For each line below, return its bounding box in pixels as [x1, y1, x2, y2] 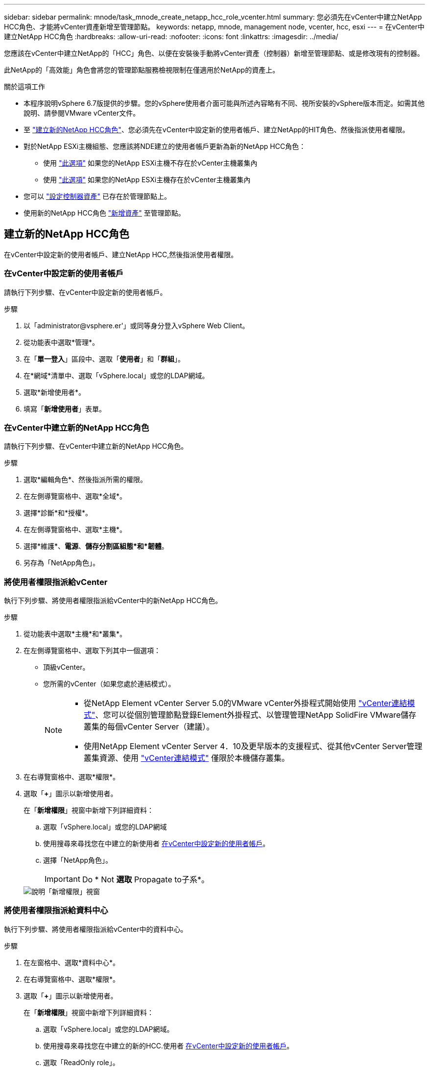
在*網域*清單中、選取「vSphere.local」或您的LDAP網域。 [24, 371, 209, 380]
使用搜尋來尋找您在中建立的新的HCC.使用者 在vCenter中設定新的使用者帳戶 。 [43, 1041, 294, 1050]
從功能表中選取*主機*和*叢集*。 [24, 630, 127, 638]
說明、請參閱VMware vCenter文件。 [24, 109, 140, 117]
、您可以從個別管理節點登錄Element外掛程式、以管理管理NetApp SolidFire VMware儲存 [95, 710, 417, 720]
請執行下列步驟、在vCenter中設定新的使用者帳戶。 [4, 288, 167, 296]
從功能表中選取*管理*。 [24, 338, 99, 346]
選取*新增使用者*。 [24, 388, 86, 396]
